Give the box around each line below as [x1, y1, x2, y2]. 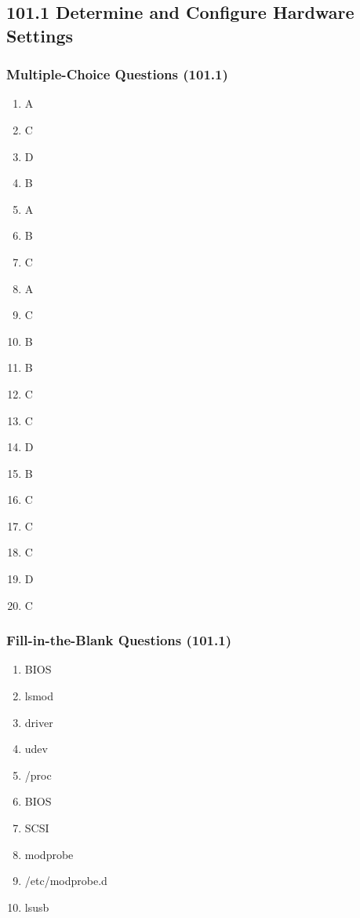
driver [24, 714, 53, 730]
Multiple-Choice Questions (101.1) [6, 64, 228, 84]
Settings [6, 23, 73, 47]
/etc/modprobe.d [24, 872, 107, 889]
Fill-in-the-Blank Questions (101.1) [6, 630, 231, 650]
